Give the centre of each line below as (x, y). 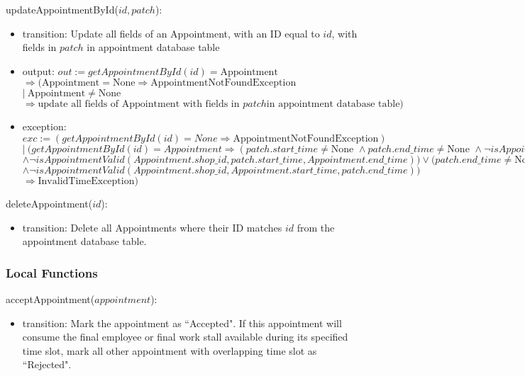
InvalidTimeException (86, 181)
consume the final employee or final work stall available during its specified (185, 337)
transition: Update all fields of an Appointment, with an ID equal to (171, 33)
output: (38, 70)
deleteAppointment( (49, 203)
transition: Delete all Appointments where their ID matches (152, 227)
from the (316, 227)
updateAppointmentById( (62, 9)
